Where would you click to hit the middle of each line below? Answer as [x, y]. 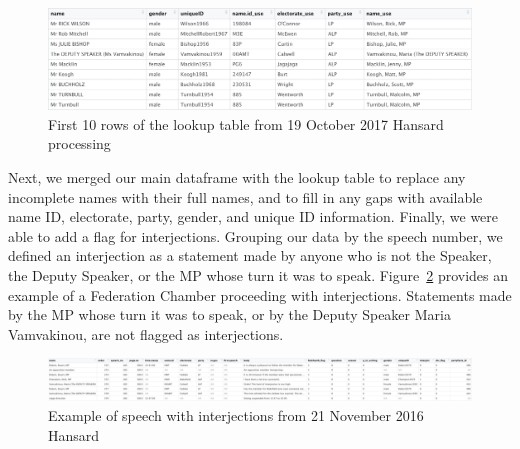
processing [79, 143]
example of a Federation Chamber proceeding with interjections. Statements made [260, 294]
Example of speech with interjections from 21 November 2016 [236, 415]
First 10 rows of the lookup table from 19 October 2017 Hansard [246, 123]
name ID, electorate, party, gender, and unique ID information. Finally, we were [253, 216]
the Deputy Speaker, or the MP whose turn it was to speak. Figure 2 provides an [258, 275]
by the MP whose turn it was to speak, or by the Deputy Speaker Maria [229, 314]
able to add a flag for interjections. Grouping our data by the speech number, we [255, 235]
